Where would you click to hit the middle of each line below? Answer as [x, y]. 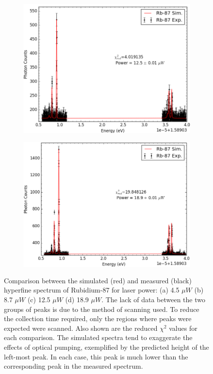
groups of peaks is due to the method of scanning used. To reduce [102, 309]
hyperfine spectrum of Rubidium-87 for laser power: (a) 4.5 [92, 290]
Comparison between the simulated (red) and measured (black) [98, 280]
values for [183, 328]
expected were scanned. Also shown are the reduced [81, 328]
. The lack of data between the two [153, 300]
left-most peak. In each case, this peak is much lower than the [96, 356]
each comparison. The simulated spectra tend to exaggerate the [98, 337]
